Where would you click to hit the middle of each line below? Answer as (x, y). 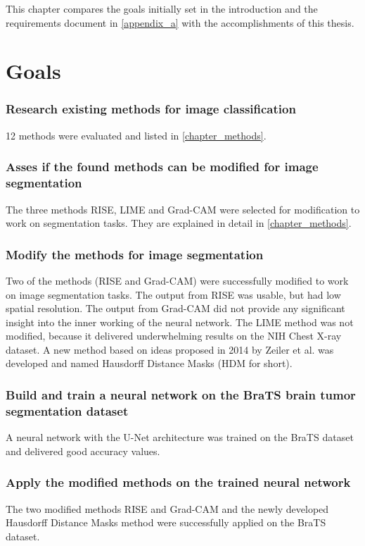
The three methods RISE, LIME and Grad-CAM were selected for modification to (183, 209)
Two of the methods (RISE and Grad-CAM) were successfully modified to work (177, 280)
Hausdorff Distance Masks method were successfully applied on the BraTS (166, 522)
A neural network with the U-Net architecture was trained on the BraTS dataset (180, 437)
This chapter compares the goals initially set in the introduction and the (162, 8)
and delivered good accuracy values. (83, 451)
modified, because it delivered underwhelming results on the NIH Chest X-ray (174, 336)
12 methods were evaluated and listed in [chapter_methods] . (136, 135)
